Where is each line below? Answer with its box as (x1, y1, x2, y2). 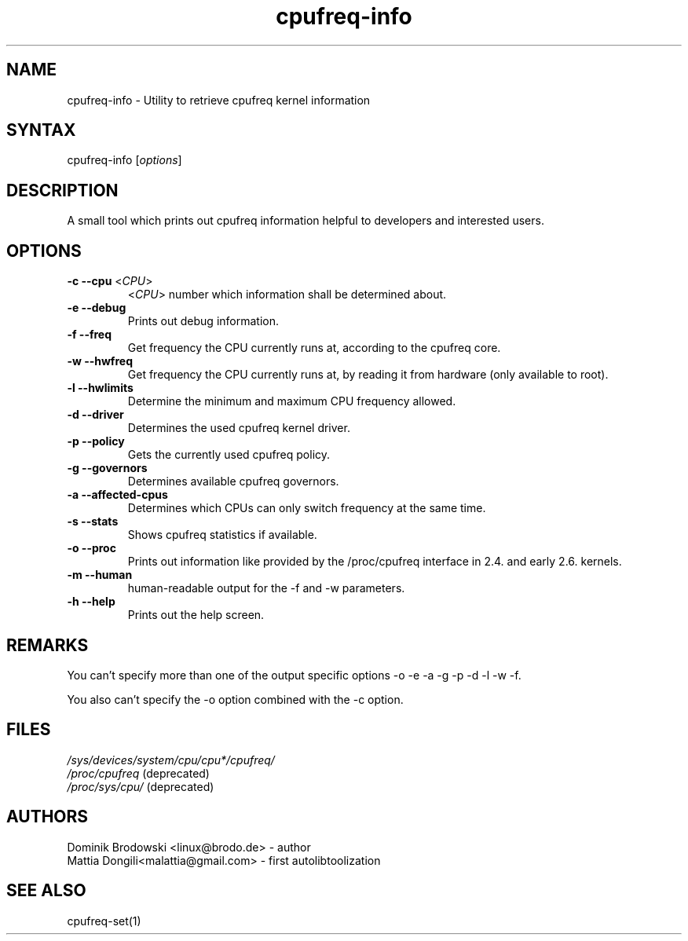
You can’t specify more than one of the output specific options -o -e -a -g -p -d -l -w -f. (67, 668, 521, 682)
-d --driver (67, 408, 124, 422)
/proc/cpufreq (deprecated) (67, 766, 210, 780)
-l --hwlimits (67, 381, 134, 395)
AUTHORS (6, 807, 89, 827)
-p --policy (67, 434, 125, 449)
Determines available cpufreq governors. (127, 474, 339, 489)
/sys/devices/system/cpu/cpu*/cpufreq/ (67, 752, 275, 767)
